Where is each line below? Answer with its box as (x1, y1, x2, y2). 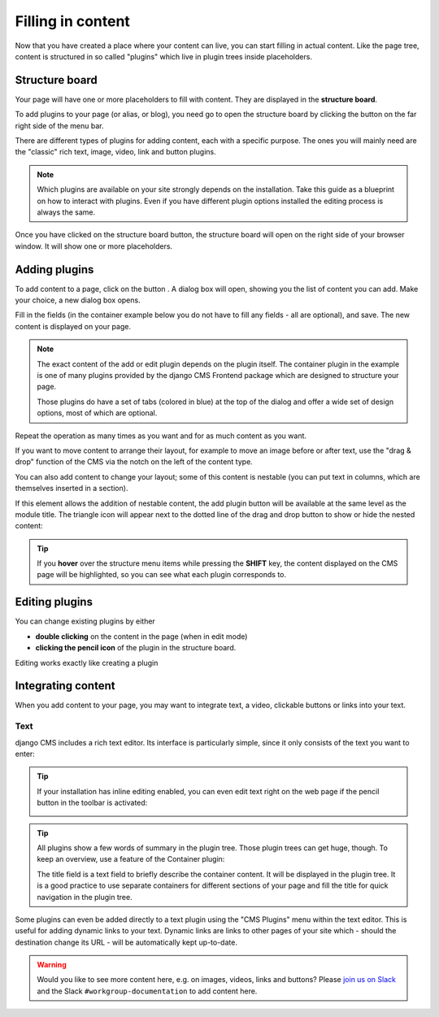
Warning (37, 960, 67, 970)
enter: (15, 749, 36, 758)
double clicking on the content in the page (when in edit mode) (35, 631, 248, 641)
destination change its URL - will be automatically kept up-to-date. (15, 937, 237, 947)
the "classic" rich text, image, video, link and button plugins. (15, 147, 217, 157)
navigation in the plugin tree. (37, 892, 133, 902)
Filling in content (15, 12, 130, 30)
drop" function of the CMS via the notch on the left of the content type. (15, 457, 254, 467)
